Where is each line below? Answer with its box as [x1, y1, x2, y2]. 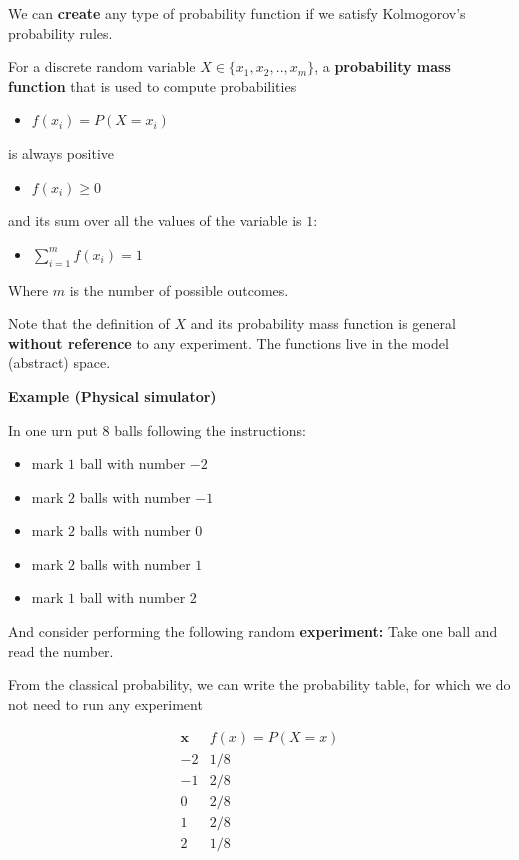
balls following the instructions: [114, 419, 306, 440]
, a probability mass [314, 56, 451, 77]
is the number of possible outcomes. [69, 279, 289, 300]
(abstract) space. [8, 352, 111, 373]
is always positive [8, 142, 114, 163]
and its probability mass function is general [190, 313, 456, 334]
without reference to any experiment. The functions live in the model [8, 332, 449, 353]
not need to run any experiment [8, 693, 203, 714]
